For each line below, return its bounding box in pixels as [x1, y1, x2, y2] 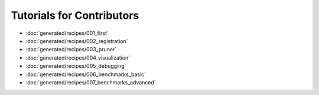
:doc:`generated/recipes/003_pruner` [25, 46, 117, 53]
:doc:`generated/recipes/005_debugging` [25, 63, 126, 70]
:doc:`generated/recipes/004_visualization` [25, 54, 131, 61]
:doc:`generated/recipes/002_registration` [25, 37, 128, 44]
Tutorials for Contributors [11, 9, 139, 22]
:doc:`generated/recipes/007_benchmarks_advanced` [25, 78, 156, 86]
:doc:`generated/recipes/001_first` [25, 30, 109, 37]
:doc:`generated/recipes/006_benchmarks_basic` [25, 71, 147, 78]
